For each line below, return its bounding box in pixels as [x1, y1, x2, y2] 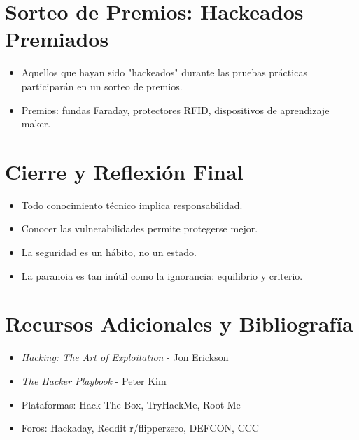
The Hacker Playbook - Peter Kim [21, 373, 167, 388]
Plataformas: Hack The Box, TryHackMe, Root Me [21, 397, 241, 411]
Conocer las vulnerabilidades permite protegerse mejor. [21, 221, 258, 236]
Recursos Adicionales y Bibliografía [5, 309, 353, 338]
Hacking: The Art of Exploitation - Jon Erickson [21, 350, 229, 364]
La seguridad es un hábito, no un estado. [21, 245, 197, 259]
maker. [21, 116, 51, 131]
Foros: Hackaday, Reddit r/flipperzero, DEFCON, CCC [21, 420, 259, 435]
